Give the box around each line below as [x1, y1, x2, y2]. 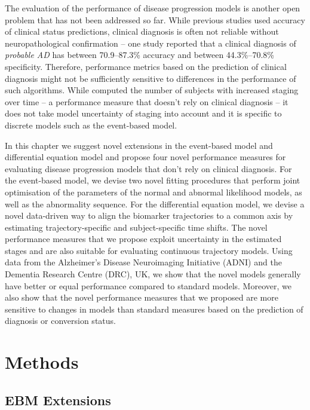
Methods [5, 350, 79, 374]
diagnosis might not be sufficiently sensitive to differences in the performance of [5, 72, 296, 84]
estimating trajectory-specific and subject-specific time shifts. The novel [5, 221, 268, 233]
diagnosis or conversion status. [5, 314, 116, 327]
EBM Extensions [5, 390, 111, 409]
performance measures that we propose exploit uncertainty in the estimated [5, 232, 282, 245]
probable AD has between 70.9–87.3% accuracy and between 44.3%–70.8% [5, 48, 274, 61]
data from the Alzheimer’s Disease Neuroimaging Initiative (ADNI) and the [5, 256, 282, 268]
